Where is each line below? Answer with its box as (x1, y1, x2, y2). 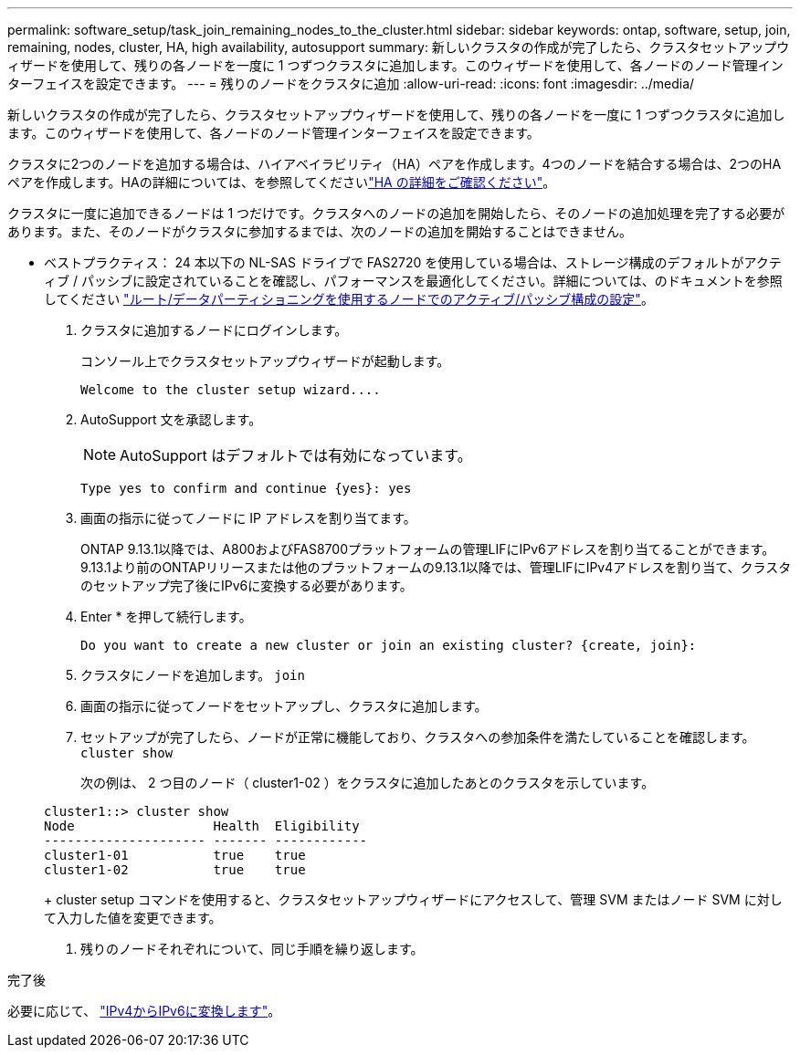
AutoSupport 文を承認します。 (80, 412, 262, 427)
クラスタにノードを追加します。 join (80, 667, 305, 683)
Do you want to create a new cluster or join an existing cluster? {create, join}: (80, 638, 697, 653)
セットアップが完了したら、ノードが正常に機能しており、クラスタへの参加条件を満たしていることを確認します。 (80, 729, 755, 745)
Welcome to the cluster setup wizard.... (80, 382, 381, 397)
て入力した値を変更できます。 (44, 910, 222, 925)
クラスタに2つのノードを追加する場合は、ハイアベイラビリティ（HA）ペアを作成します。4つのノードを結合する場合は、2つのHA (7, 156, 782, 172)
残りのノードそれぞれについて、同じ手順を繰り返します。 (80, 941, 424, 956)
